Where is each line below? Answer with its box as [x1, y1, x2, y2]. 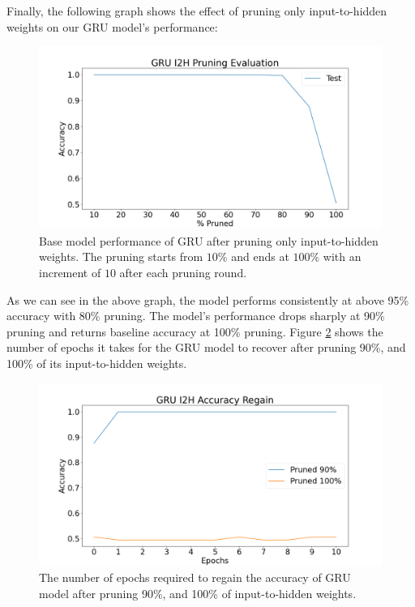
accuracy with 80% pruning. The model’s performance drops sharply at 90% [6, 307, 385, 324]
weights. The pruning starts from [39, 248, 203, 265]
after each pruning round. [119, 264, 247, 281]
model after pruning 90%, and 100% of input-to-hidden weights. [39, 584, 357, 601]
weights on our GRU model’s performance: [6, 18, 218, 35]
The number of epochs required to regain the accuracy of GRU [39, 569, 351, 586]
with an [323, 248, 362, 265]
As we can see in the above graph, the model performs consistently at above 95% [6, 291, 409, 308]
